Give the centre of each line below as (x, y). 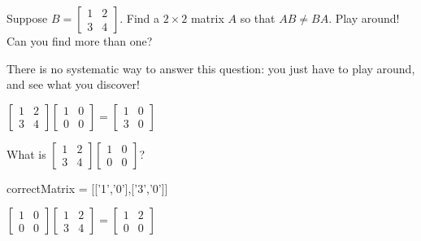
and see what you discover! (73, 84)
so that (258, 18)
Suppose (27, 18)
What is (26, 153)
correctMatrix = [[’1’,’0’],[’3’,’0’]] (87, 188)
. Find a (140, 18)
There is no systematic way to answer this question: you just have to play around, (211, 68)
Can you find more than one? (80, 41)
